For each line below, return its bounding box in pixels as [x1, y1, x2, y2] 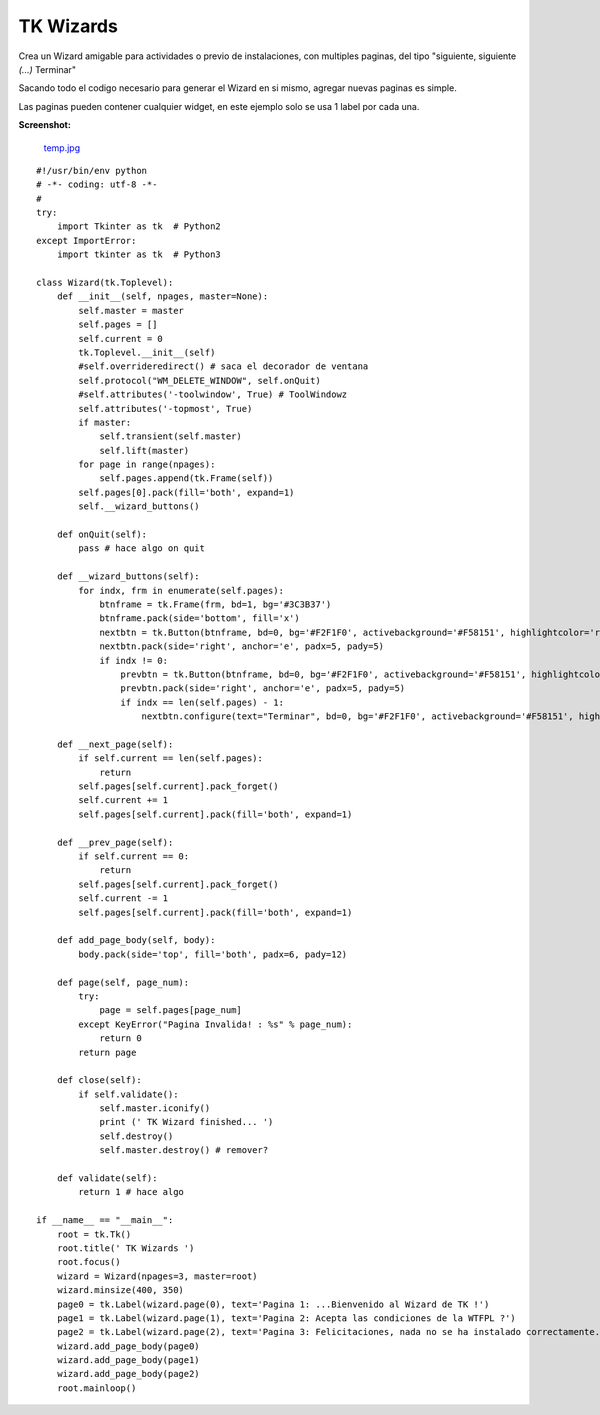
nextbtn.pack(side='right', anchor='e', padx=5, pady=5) [99, 641, 385, 652]
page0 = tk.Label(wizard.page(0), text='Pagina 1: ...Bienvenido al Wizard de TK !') [56, 1298, 490, 1310]
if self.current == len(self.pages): [78, 753, 264, 764]
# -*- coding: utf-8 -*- [36, 179, 158, 190]
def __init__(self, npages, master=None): [56, 291, 269, 302]
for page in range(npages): [78, 459, 216, 470]
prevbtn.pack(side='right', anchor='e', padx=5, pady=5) [120, 683, 406, 694]
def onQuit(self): [56, 529, 148, 540]
